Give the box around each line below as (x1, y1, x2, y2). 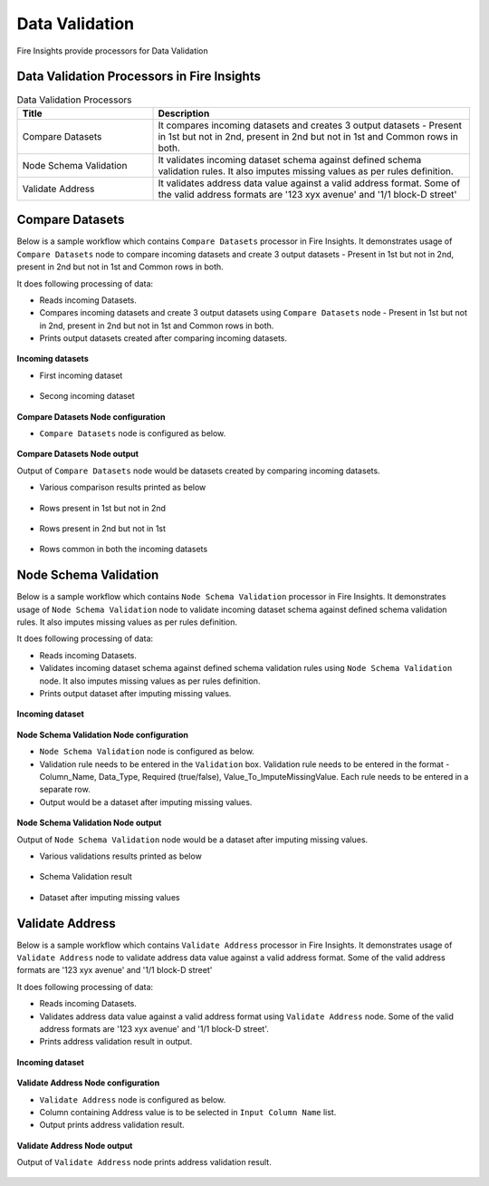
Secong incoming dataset (39, 391, 135, 402)
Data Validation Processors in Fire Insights (16, 69, 262, 84)
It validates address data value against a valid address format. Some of (158, 177, 461, 190)
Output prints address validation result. (39, 1120, 185, 1131)
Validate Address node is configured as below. (39, 1094, 226, 1105)
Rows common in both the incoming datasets (39, 544, 208, 555)
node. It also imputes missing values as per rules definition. (39, 676, 261, 686)
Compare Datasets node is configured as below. (39, 428, 226, 439)
